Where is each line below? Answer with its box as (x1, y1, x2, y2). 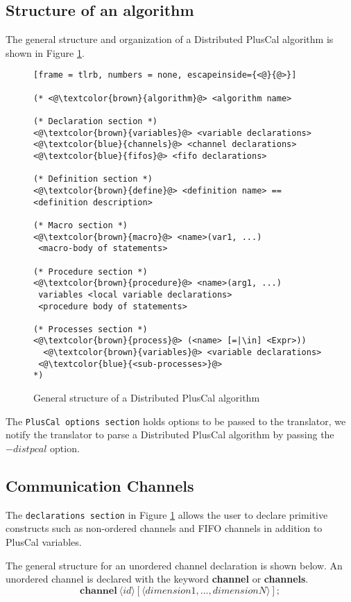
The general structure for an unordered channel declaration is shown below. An (6, 558, 343, 572)
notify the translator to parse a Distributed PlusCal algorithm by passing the (6, 427, 334, 442)
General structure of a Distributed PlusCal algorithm (33, 390, 260, 405)
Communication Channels (6, 474, 194, 496)
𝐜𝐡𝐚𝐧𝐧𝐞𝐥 (80, 585, 117, 596)
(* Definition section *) (33, 174, 153, 184)
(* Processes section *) (33, 324, 148, 334)
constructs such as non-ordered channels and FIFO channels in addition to (6, 521, 323, 535)
